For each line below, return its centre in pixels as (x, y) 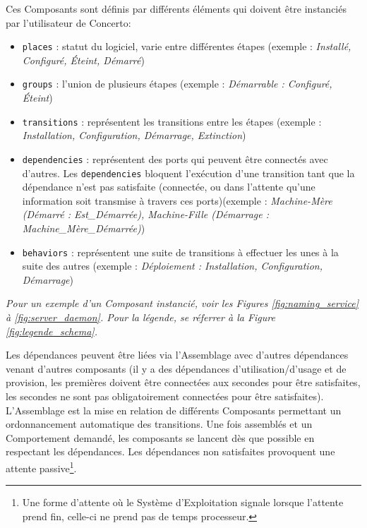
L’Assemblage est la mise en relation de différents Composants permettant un (174, 410)
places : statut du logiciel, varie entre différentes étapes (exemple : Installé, (187, 46)
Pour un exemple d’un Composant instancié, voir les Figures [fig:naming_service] (182, 303)
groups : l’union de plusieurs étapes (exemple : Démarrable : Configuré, (177, 84)
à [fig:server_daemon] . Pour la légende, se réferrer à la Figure (140, 317)
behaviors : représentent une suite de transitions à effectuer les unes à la (180, 252)
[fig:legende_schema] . (52, 331)
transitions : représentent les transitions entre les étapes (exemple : (172, 121)
